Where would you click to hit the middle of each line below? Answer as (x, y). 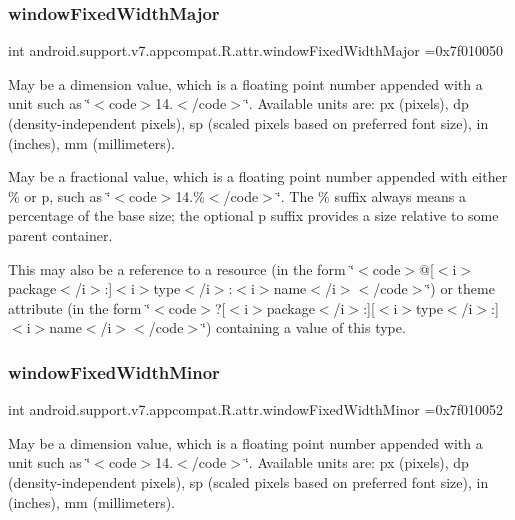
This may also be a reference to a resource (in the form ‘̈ (181, 268)
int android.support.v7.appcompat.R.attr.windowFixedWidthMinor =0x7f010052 (256, 409)
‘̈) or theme (460, 288)
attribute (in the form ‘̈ (79, 307)
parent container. (60, 234)
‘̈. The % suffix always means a (371, 195)
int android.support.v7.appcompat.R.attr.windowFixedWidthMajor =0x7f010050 (256, 50)
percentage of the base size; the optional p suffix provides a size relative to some (253, 215)
